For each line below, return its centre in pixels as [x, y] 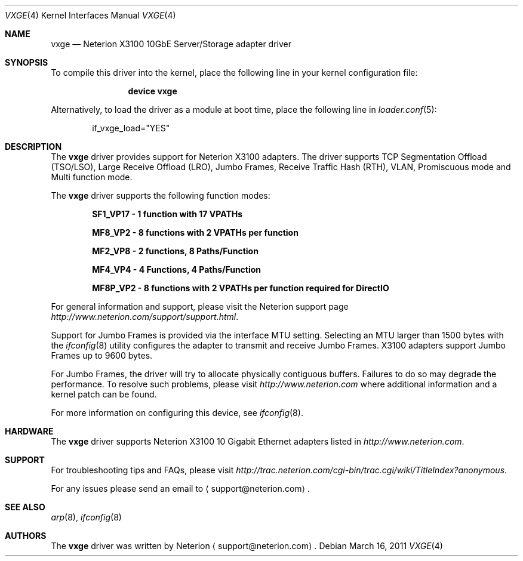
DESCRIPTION [33, 147]
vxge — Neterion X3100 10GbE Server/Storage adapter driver [171, 44]
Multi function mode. [92, 177]
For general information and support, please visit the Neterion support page [200, 306]
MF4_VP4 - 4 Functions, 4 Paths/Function [177, 269]
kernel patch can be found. [104, 394]
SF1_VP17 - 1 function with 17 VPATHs [167, 214]
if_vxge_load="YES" [131, 128]
